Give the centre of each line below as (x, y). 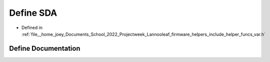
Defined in (32, 28)
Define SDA (33, 13)
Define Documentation (45, 48)
